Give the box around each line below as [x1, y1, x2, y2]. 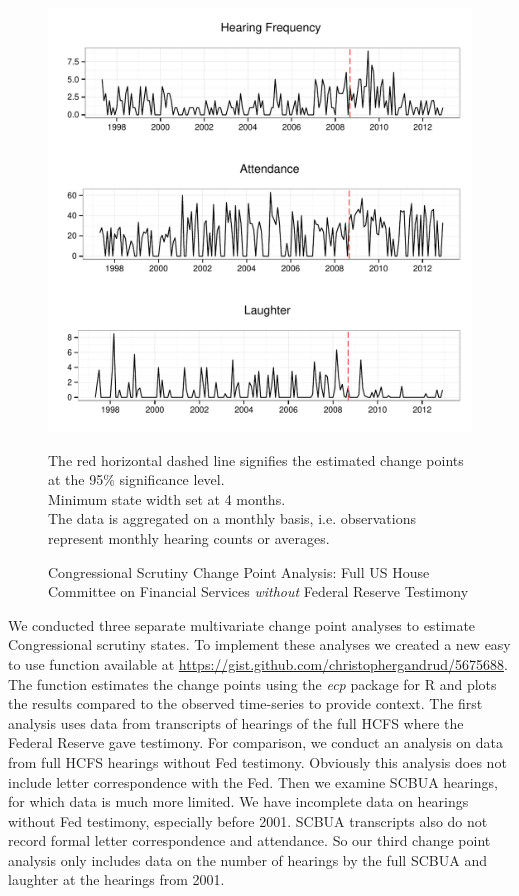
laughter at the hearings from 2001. [8, 869, 225, 890]
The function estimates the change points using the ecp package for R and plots [8, 673, 497, 694]
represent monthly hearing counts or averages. [48, 527, 330, 548]
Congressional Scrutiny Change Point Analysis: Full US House [48, 561, 430, 582]
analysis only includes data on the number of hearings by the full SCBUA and [8, 849, 487, 870]
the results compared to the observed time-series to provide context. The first [8, 693, 483, 714]
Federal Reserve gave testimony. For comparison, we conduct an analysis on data [8, 732, 503, 753]
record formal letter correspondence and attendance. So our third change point [8, 830, 491, 851]
